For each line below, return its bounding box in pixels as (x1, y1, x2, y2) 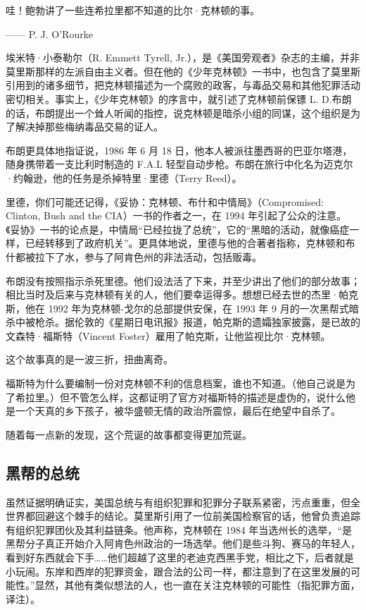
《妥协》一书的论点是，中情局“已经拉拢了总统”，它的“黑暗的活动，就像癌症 (6, 221, 350, 236)
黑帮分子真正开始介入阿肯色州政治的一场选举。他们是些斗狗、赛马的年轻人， (6, 536, 360, 551)
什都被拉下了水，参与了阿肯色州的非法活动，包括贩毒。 (6, 249, 262, 264)
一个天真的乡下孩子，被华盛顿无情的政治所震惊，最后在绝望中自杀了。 (15, 403, 341, 418)
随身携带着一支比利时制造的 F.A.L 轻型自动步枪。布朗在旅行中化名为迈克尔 (6, 157, 353, 171)
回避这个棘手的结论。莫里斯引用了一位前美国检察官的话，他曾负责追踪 (34, 508, 360, 523)
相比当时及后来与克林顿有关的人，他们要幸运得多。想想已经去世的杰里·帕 (6, 287, 348, 302)
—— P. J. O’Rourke (6, 26, 93, 41)
